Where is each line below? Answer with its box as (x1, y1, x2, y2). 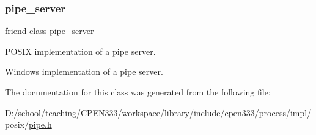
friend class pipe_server (5, 24, 94, 37)
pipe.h (28, 118, 52, 131)
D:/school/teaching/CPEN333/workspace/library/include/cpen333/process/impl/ (5, 106, 312, 119)
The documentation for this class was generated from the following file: (5, 86, 271, 98)
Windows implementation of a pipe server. (5, 65, 163, 78)
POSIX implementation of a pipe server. (5, 44, 156, 57)
